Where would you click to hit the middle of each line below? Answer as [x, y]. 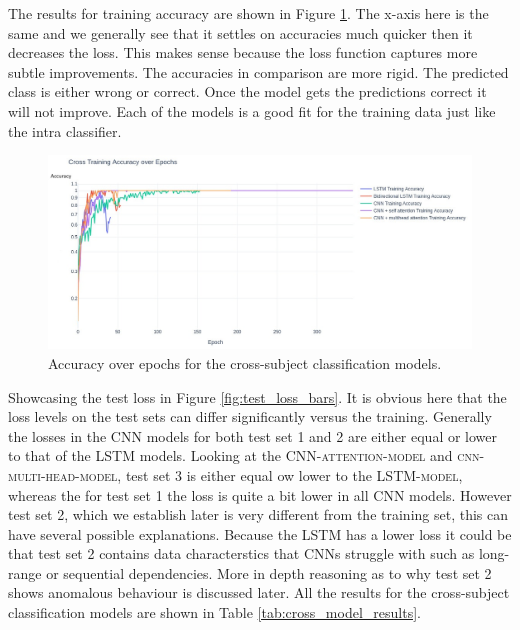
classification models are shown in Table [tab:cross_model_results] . [214, 612]
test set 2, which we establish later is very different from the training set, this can [258, 514]
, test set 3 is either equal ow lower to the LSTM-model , [290, 474]
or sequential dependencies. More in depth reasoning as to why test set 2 [269, 572]
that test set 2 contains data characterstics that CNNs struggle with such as [241, 553]
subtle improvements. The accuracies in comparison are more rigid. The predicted [258, 71]
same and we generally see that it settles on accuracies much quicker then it [240, 32]
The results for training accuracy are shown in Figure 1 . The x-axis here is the [248, 13]
